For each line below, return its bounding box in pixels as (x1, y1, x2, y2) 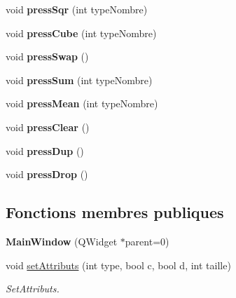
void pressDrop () (6, 167, 88, 182)
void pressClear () (6, 119, 90, 134)
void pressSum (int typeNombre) (6, 72, 153, 87)
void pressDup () (6, 143, 84, 158)
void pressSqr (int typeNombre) (6, 2, 148, 16)
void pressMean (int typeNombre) (6, 96, 158, 111)
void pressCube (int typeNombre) (6, 25, 157, 40)
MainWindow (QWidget (6, 233, 118, 248)
